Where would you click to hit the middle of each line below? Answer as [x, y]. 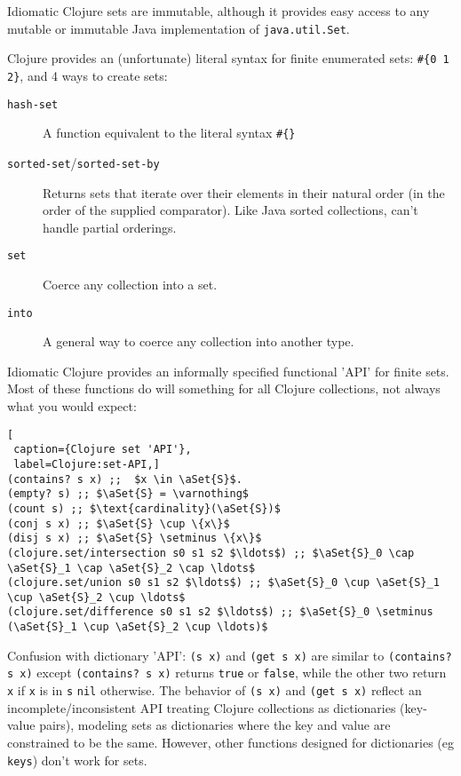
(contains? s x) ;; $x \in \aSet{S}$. [125, 479]
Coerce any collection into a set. [130, 284]
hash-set [33, 104]
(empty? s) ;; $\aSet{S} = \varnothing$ [128, 494]
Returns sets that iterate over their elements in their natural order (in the [244, 192]
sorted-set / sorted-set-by [83, 162]
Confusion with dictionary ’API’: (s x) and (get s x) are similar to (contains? [230, 655]
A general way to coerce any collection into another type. [199, 341]
